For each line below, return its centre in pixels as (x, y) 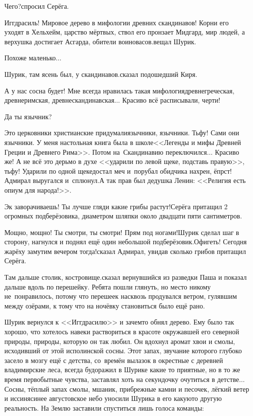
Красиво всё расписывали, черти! (171, 100)
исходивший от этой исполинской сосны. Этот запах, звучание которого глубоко (123, 351)
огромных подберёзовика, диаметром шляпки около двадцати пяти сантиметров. (123, 216)
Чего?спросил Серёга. (37, 6)
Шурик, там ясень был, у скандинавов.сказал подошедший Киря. (101, 74)
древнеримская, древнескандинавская (59, 100)
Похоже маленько (30, 58)
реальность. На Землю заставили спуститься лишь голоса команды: (104, 407)
